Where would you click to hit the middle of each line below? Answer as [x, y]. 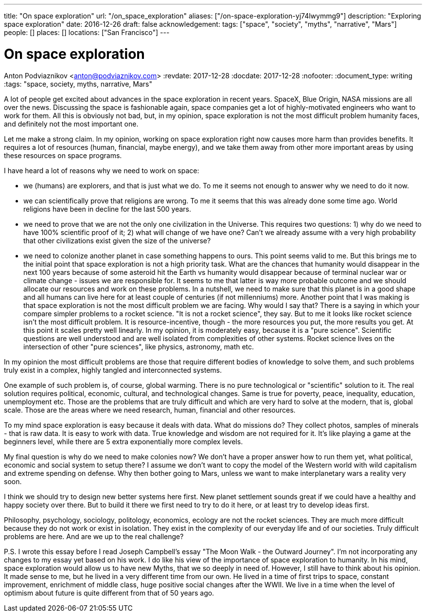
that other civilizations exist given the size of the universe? [117, 240]
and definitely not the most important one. [71, 124]
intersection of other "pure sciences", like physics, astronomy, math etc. [139, 346]
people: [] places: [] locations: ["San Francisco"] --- [87, 32]
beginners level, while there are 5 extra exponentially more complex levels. [124, 441]
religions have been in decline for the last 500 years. [107, 209]
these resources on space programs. [63, 155]
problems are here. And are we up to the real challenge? [94, 536]
